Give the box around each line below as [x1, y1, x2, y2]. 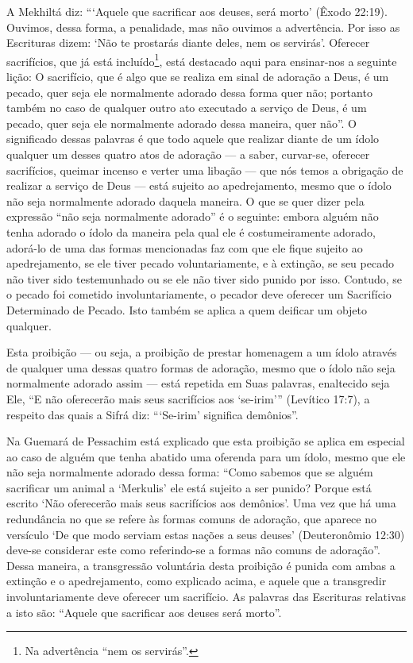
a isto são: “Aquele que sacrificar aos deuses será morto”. [6, 603, 282, 620]
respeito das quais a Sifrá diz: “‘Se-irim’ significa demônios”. [6, 406, 299, 422]
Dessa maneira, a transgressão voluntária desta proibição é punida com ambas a [6, 557, 396, 573]
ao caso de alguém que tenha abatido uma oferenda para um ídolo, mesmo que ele [6, 448, 406, 464]
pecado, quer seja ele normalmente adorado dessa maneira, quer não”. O [6, 114, 357, 131]
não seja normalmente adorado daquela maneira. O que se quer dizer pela [6, 192, 365, 209]
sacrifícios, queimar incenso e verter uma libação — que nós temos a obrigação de [6, 161, 403, 178]
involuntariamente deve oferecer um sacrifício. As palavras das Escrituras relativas [6, 588, 407, 605]
